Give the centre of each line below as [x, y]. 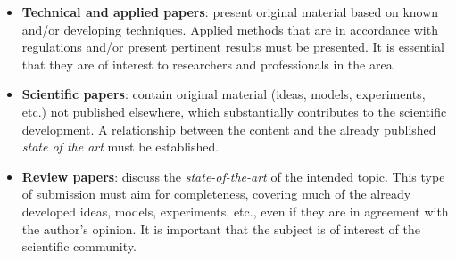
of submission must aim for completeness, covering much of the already [216, 194]
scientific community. [79, 246]
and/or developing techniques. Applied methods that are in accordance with [230, 29]
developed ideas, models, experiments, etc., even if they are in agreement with [235, 211]
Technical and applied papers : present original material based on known [230, 12]
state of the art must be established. [120, 147]
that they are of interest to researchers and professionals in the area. [209, 64]
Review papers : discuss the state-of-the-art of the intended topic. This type [233, 176]
